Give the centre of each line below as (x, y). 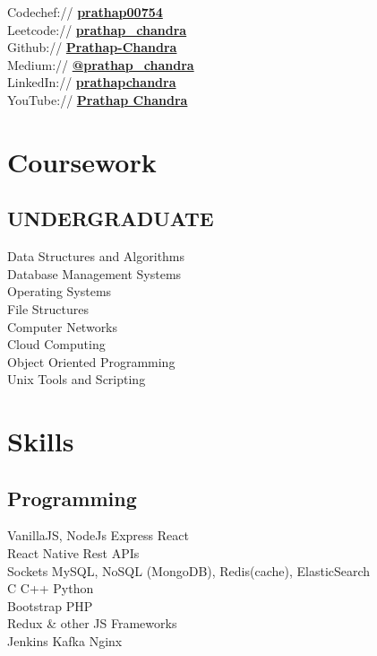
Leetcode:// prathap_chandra (97, 29)
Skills (41, 441)
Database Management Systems (94, 273)
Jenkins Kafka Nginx (65, 641)
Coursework (82, 161)
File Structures (48, 308)
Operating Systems (60, 291)
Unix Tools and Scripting (77, 379)
